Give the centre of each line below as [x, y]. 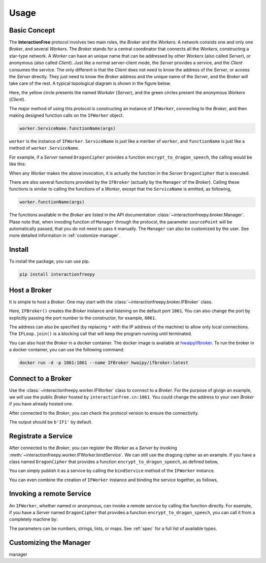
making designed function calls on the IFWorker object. [66, 115]
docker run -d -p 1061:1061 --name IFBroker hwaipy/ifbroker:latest [104, 363]
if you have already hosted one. [41, 404]
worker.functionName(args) [52, 202]
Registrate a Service [41, 436]
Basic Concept [32, 30]
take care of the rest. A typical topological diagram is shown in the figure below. [90, 83]
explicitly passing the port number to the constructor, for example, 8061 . [83, 318]
